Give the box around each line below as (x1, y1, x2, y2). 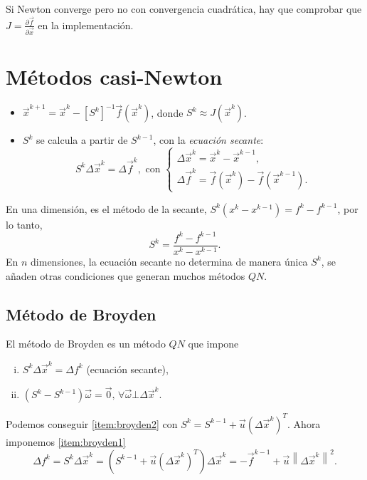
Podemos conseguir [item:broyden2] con (6, 416, 178, 431)
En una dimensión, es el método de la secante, (6, 201, 207, 216)
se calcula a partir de (36, 132, 128, 147)
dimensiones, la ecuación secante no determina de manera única (31, 254, 308, 268)
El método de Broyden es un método (6, 336, 166, 351)
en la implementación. (38, 17, 134, 32)
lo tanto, (6, 216, 43, 231)
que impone (188, 336, 239, 351)
